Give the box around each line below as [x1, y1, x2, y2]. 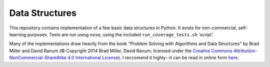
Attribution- [233, 48, 257, 54]
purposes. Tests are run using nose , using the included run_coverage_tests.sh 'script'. [27, 31, 214, 37]
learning [9, 31, 26, 37]
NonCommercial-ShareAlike [9, 55, 67, 61]
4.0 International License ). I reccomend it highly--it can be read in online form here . [67, 55, 239, 61]
